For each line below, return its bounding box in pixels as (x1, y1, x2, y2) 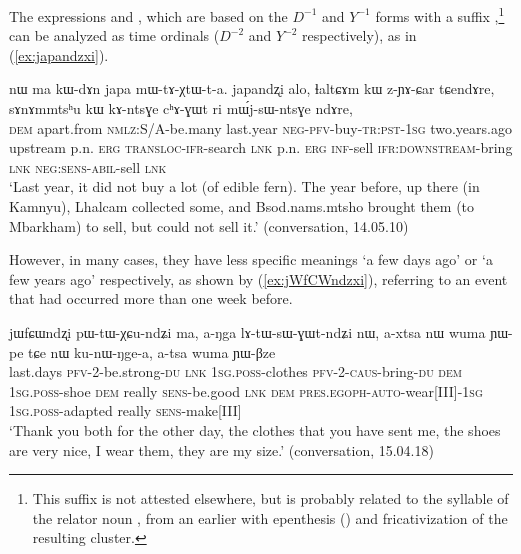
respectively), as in (302, 25, 417, 46)
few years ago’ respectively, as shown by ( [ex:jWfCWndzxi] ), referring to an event (9, 268, 508, 289)
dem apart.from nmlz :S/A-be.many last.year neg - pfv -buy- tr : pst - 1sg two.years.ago (9, 117, 512, 138)
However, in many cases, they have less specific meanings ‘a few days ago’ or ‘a (9, 249, 493, 270)
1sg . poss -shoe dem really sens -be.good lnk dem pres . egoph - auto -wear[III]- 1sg (9, 380, 483, 401)
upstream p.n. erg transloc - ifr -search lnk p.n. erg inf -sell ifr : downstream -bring (9, 137, 513, 158)
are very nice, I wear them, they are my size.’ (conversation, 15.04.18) (9, 439, 434, 460)
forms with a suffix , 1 (375, 3, 505, 26)
